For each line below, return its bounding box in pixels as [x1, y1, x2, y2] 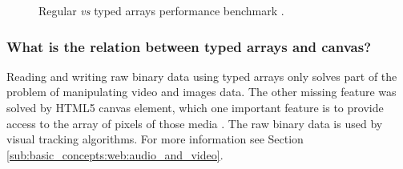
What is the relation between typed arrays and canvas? [6, 36, 372, 56]
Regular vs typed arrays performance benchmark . [38, 2, 284, 18]
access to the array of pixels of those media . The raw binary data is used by [6, 115, 383, 131]
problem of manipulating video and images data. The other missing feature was [6, 83, 397, 100]
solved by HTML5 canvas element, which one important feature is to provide [6, 99, 384, 115]
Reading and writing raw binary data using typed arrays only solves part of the [6, 67, 397, 84]
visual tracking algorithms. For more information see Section [6, 131, 304, 147]
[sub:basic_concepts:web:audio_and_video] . [6, 146, 224, 163]
